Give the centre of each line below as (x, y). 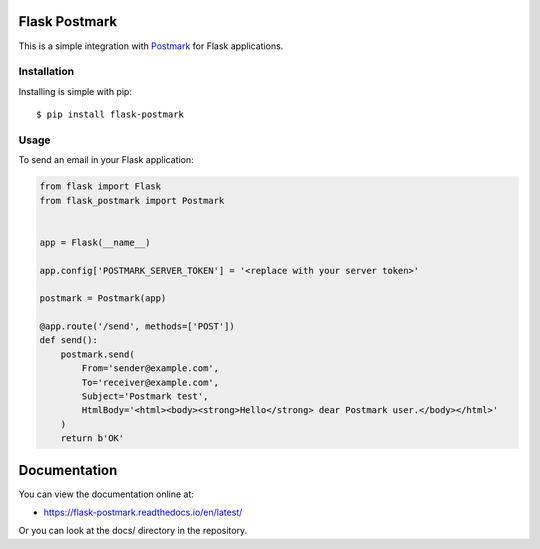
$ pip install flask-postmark (110, 114)
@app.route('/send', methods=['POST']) (137, 326)
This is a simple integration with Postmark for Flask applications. (151, 46)
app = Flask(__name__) (95, 242)
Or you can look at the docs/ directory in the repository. (133, 531)
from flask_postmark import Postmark (132, 200)
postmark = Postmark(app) (103, 298)
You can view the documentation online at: (106, 494)
